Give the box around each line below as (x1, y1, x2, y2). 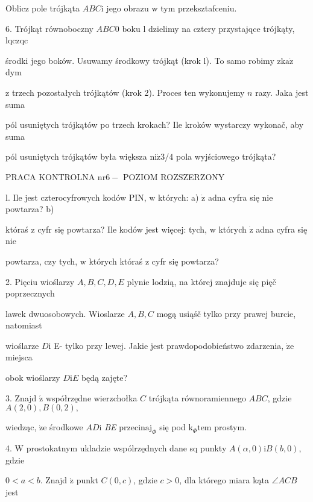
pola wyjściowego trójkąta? (175, 150, 276, 163)
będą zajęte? (81, 371, 128, 384)
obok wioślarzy (5, 371, 60, 384)
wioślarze (5, 339, 39, 351)
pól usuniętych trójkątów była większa (5, 150, 147, 163)
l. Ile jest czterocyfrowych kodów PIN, (5, 190, 147, 203)
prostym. (214, 421, 247, 433)
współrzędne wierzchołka (45, 391, 138, 404)
